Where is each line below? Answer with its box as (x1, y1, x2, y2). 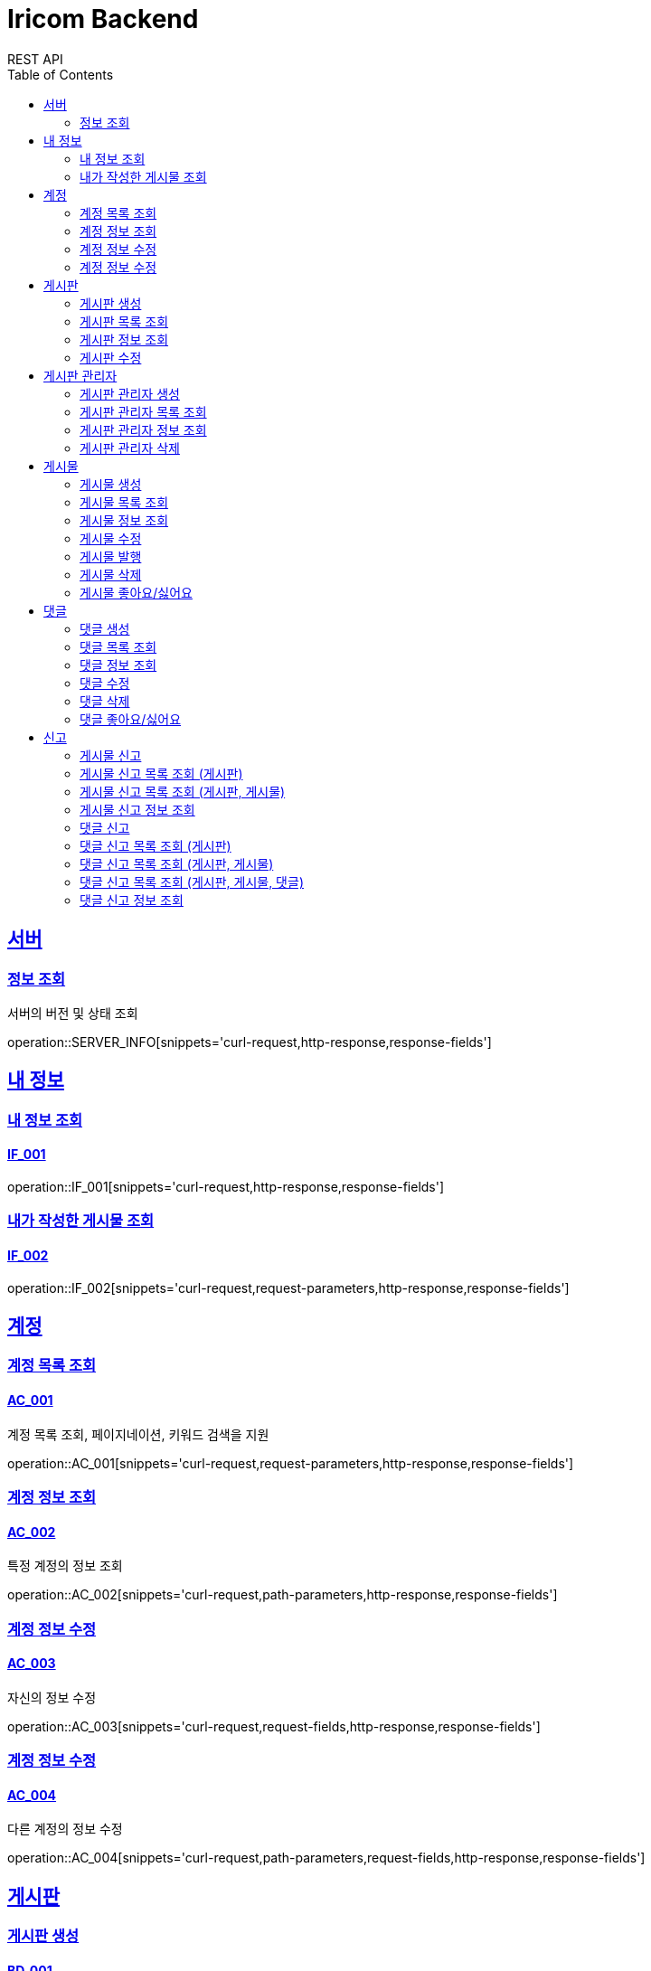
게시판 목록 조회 (80, 313, 169, 329)
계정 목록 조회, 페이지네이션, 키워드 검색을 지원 (7, 1426, 269, 1442)
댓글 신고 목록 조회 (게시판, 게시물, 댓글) (80, 873, 304, 890)
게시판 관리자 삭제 (80, 439, 180, 456)
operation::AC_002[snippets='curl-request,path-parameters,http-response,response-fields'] (7, 1587, 558, 1603)
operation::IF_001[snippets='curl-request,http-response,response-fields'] (7, 1179, 445, 1195)
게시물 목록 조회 (80, 494, 169, 510)
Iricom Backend (7, 4, 199, 34)
